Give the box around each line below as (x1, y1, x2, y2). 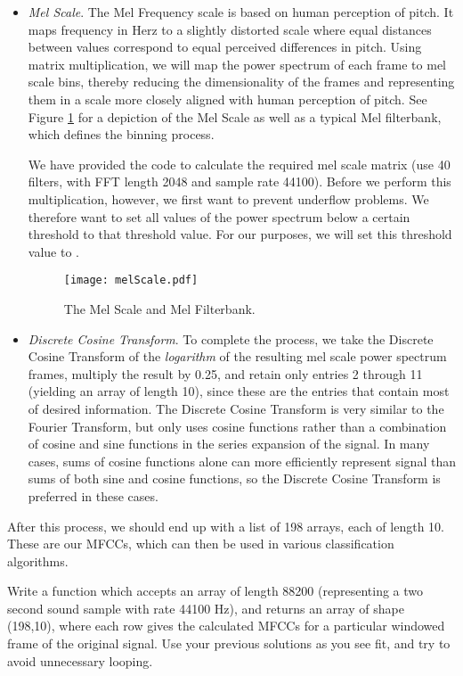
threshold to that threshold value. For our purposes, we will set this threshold (28, 225, 452, 243)
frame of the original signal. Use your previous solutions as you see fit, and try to (7, 634, 451, 653)
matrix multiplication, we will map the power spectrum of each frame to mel (28, 54, 446, 73)
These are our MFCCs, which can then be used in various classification (7, 534, 394, 553)
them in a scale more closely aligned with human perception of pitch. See (28, 89, 427, 108)
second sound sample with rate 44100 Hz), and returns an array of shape (7, 598, 404, 617)
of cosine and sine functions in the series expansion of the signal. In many (28, 434, 430, 453)
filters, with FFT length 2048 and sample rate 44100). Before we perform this (28, 172, 451, 191)
